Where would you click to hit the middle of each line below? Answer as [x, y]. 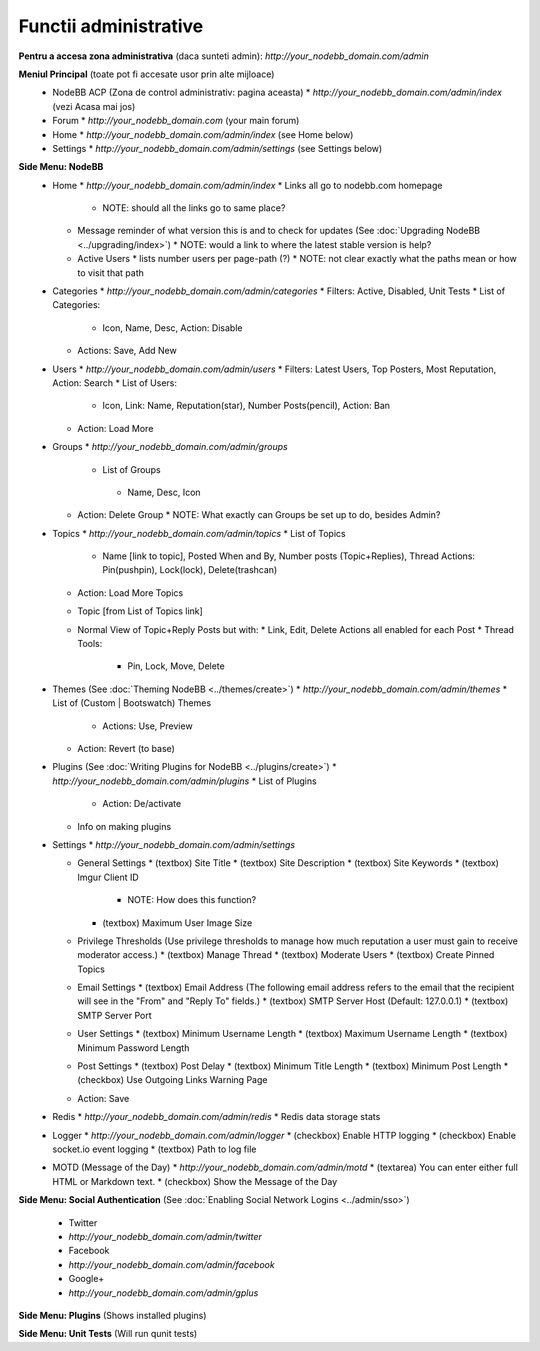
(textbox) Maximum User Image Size [177, 922]
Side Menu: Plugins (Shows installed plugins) [112, 1315]
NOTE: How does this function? [192, 900]
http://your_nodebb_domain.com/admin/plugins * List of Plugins [184, 781]
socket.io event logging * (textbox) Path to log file [154, 1149]
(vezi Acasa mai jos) [94, 106]
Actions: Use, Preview [148, 726]
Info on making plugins [124, 826]
